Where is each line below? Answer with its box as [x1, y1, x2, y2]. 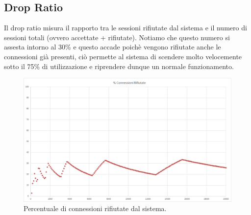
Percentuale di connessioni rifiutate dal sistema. [24, 203, 167, 214]
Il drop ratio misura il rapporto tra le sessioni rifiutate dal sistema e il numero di [4, 23, 247, 33]
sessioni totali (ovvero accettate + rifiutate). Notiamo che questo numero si [4, 32, 230, 42]
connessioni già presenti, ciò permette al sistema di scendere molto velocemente [4, 51, 242, 61]
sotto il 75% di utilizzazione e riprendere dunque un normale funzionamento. [4, 61, 234, 71]
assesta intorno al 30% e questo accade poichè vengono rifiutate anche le [4, 42, 221, 52]
